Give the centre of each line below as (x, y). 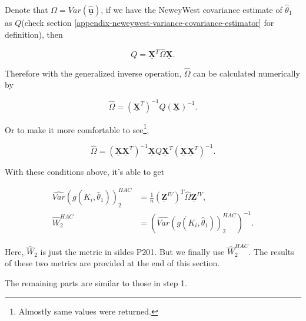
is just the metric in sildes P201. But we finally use (132, 251)
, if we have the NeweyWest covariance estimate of (192, 9)
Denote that (26, 9)
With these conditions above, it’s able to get (85, 172)
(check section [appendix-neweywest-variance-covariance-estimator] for (148, 22)
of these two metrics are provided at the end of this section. (112, 263)
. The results (271, 251)
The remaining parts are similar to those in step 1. (96, 282)
